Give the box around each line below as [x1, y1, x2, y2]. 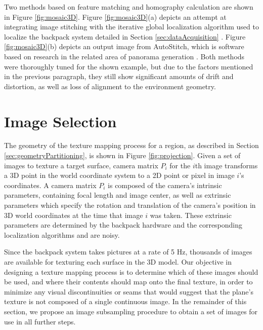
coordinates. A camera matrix [4, 179, 97, 190]
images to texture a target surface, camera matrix [4, 160, 158, 170]
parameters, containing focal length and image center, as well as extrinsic [4, 190, 231, 200]
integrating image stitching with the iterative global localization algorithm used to [4, 21, 259, 32]
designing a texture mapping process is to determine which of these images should [4, 266, 258, 277]
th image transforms [195, 160, 258, 170]
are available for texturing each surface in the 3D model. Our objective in [4, 256, 232, 267]
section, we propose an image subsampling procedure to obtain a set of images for [4, 306, 258, 316]
